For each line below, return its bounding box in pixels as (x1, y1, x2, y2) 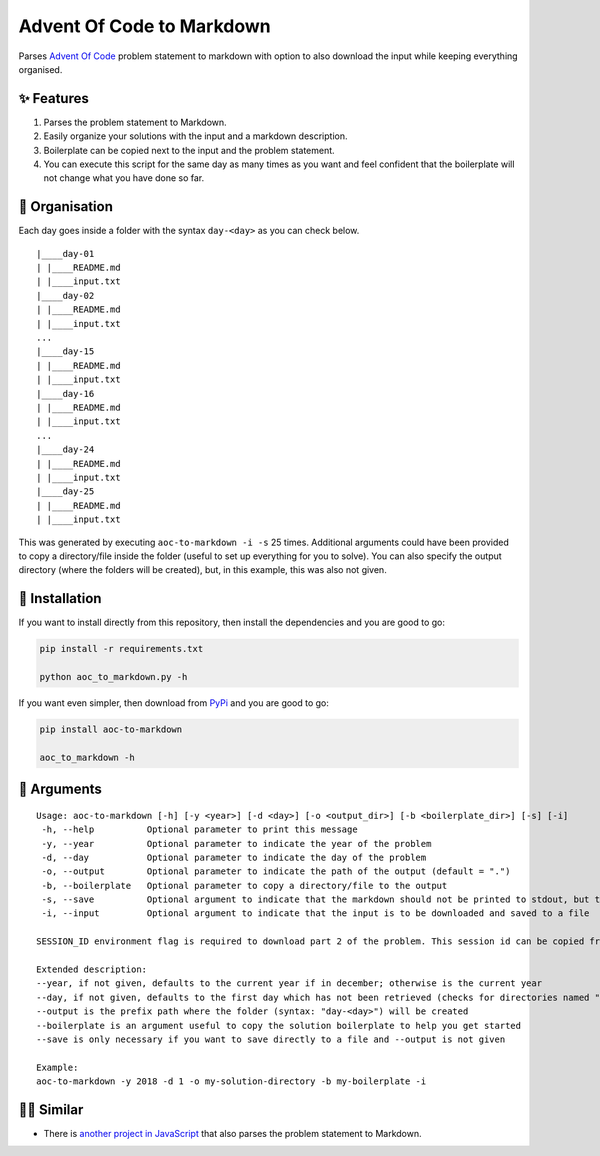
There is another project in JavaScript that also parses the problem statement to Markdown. (43, 1128, 422, 1140)
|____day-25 (36, 486, 95, 497)
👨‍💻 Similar (18, 1101, 84, 1118)
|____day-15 (36, 346, 95, 357)
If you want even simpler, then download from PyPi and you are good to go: (18, 696, 330, 709)
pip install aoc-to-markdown (39, 723, 183, 735)
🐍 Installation (18, 590, 102, 607)
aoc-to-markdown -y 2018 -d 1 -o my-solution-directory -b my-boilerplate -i (36, 1076, 427, 1087)
